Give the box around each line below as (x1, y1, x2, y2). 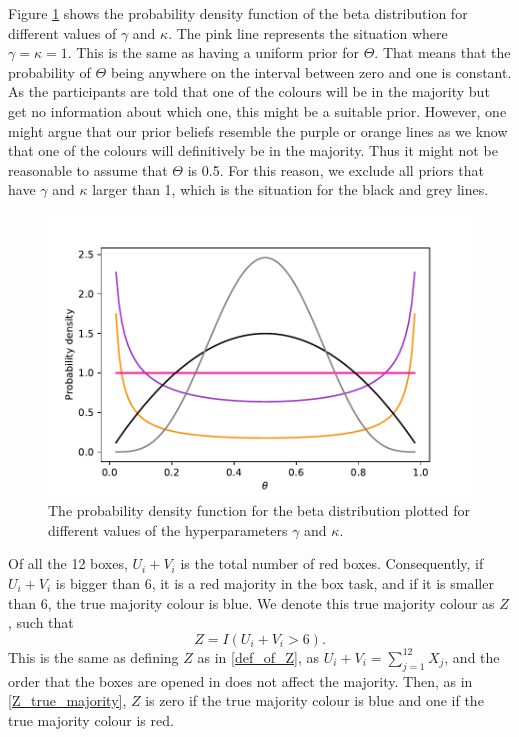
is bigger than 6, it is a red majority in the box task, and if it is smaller (55, 572, 494, 593)
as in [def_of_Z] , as (197, 646, 320, 667)
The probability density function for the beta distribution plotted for (48, 500, 470, 521)
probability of (8, 61, 91, 82)
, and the (444, 646, 500, 667)
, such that (8, 612, 74, 633)
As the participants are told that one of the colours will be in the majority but (8, 81, 490, 102)
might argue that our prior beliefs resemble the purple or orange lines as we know (8, 120, 508, 141)
